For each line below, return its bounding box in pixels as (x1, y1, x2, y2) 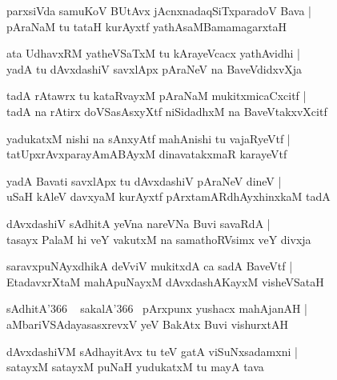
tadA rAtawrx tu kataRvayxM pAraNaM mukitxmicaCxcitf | (6, 87, 307, 104)
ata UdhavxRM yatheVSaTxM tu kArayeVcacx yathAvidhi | (6, 45, 301, 62)
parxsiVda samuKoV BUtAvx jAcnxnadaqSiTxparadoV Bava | (6, 2, 311, 18)
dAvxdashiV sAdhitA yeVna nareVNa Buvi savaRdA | (6, 214, 271, 231)
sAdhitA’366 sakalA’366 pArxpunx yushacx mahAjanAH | (6, 300, 307, 317)
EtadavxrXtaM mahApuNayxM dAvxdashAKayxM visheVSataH (6, 273, 324, 290)
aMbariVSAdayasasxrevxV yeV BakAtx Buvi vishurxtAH (6, 315, 288, 332)
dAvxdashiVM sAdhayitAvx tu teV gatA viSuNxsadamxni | (6, 342, 298, 359)
